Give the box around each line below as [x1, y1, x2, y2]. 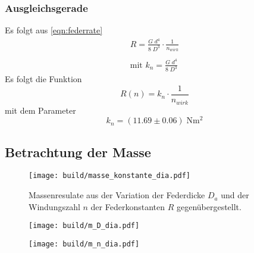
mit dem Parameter [5, 104, 76, 116]
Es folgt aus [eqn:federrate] [5, 24, 103, 36]
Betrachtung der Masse [5, 142, 151, 161]
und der [221, 189, 249, 201]
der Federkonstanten [90, 200, 165, 213]
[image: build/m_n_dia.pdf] [29, 239, 140, 248]
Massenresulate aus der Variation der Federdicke [29, 189, 205, 201]
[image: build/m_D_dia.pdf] [29, 221, 140, 230]
